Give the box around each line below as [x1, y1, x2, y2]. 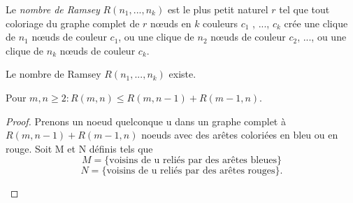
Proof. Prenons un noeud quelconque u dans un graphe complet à [6, 113, 286, 128]
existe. [168, 66, 196, 81]
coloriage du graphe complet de [6, 15, 140, 30]
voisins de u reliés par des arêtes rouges [106, 166, 275, 176]
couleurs [203, 15, 238, 30]
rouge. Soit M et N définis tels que [6, 141, 153, 155]
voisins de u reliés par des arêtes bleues [109, 155, 277, 166]
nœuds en [150, 15, 192, 30]
